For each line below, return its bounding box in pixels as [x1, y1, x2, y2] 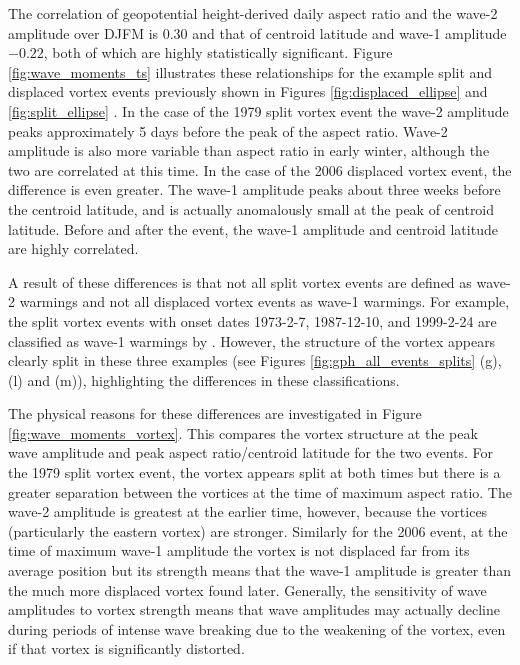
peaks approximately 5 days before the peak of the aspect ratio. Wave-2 [8, 120, 448, 141]
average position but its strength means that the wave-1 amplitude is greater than [8, 560, 511, 581]
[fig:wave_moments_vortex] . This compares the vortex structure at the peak [8, 422, 478, 443]
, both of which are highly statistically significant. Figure [43, 42, 393, 63]
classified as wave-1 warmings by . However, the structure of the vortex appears [8, 330, 496, 351]
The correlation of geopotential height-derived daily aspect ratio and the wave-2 [8, 3, 498, 23]
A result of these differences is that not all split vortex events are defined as [8, 271, 472, 292]
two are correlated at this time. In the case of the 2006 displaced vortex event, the [8, 159, 512, 180]
